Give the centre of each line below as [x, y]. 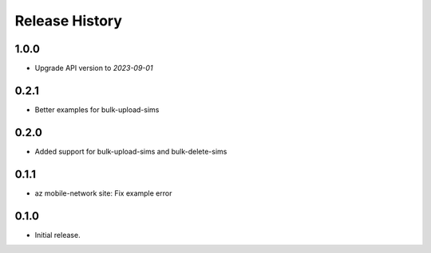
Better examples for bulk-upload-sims [97, 109]
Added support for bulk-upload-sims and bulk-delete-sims [131, 151]
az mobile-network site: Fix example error [103, 193]
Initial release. [57, 235]
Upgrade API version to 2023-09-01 [94, 68]
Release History [69, 21]
